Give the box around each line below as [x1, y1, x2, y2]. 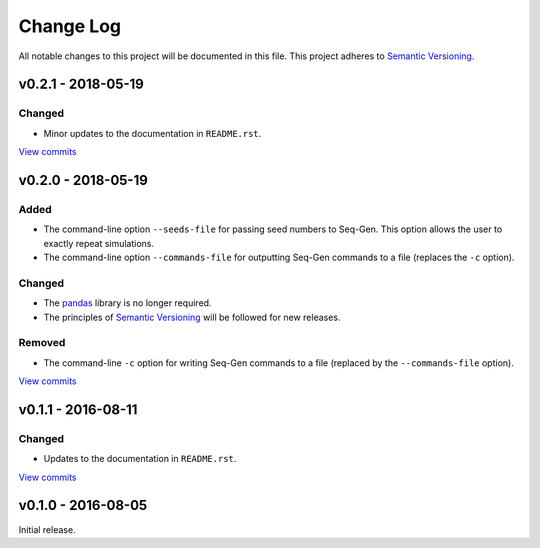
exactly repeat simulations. [43, 237, 155, 249]
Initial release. [18, 523, 76, 535]
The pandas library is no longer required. [43, 297, 212, 309]
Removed [18, 336, 66, 350]
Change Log [18, 15, 122, 37]
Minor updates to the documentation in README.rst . [43, 127, 262, 139]
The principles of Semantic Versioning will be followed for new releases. [43, 311, 341, 323]
